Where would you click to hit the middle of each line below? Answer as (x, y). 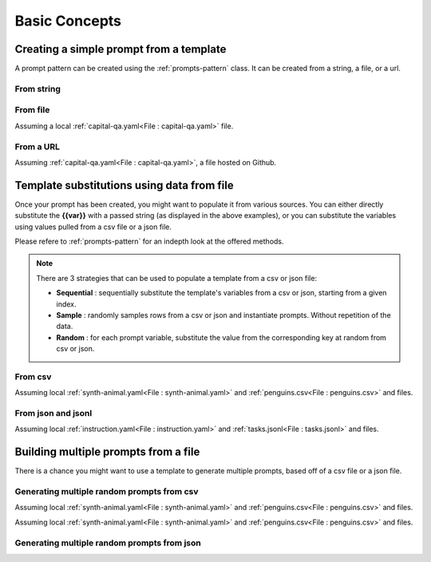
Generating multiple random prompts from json (108, 543)
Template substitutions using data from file (125, 185)
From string (38, 89)
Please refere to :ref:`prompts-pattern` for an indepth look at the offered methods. (149, 241)
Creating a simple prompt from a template (121, 49)
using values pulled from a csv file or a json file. (93, 227)
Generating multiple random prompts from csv (107, 492)
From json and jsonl (53, 414)
